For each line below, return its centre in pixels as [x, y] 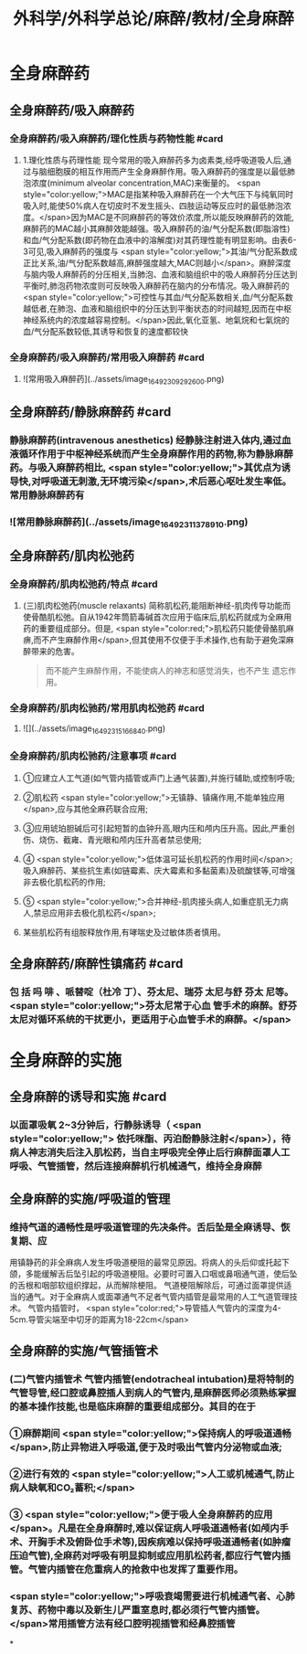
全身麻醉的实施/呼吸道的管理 [90, 1198]
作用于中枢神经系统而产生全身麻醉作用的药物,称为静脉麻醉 [166, 454]
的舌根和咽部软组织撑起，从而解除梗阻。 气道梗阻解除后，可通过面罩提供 [147, 1286]
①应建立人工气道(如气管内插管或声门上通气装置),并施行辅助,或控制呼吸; [159, 778]
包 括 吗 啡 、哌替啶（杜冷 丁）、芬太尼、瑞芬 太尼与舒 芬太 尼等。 [152, 991]
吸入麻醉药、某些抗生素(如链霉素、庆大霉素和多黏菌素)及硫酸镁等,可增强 [159, 870]
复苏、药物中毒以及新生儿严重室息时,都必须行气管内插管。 [138, 1610]
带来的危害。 [55, 652]
